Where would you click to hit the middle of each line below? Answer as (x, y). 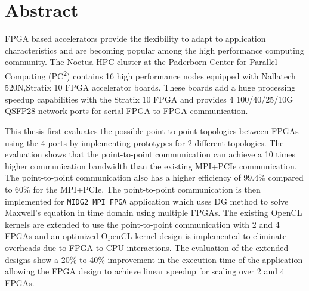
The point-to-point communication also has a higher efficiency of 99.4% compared (154, 177)
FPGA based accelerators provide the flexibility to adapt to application (135, 38)
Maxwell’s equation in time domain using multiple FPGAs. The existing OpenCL (154, 213)
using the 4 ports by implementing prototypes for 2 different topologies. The (144, 142)
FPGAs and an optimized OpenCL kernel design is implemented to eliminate (146, 236)
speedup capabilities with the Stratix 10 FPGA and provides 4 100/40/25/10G (149, 99)
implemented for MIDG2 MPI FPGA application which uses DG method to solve (147, 201)
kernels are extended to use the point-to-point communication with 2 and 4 (142, 224)
